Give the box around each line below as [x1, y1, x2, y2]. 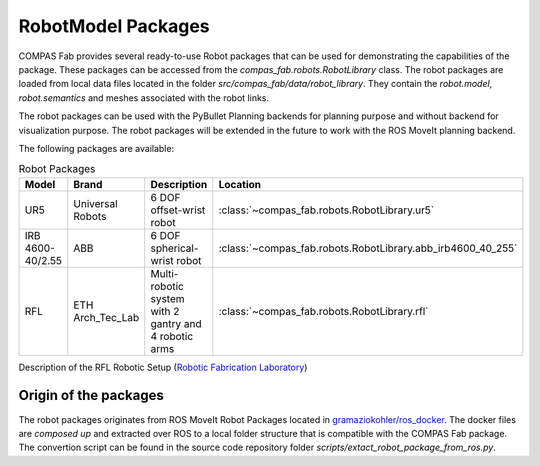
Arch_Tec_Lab [73, 310, 140, 324]
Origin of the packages [18, 387, 164, 404]
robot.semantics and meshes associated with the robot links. [18, 91, 270, 104]
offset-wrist [150, 203, 206, 217]
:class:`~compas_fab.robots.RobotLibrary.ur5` [218, 203, 435, 217]
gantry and [150, 316, 202, 330]
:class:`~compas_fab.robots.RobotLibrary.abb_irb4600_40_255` [218, 241, 518, 255]
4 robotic [150, 329, 194, 343]
